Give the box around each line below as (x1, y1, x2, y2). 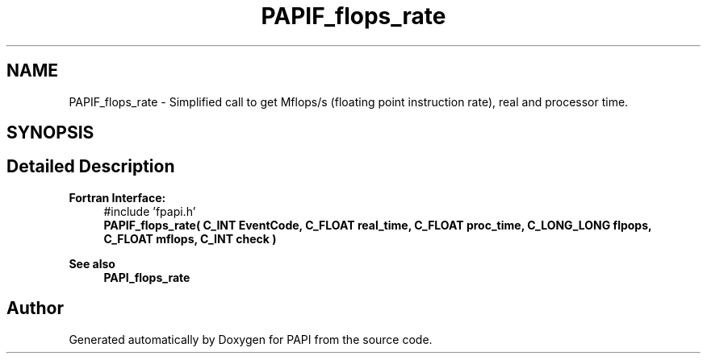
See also (69, 256, 115, 271)
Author (6, 298, 64, 319)
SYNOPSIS (6, 122, 94, 143)
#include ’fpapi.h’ (103, 204, 196, 218)
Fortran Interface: (69, 190, 166, 205)
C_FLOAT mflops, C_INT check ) (103, 231, 277, 246)
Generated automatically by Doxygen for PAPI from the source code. (69, 332, 433, 346)
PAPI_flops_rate (103, 270, 190, 284)
